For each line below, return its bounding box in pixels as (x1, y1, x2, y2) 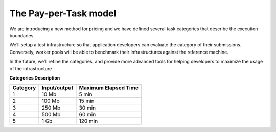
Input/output (41, 84, 74, 91)
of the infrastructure (9, 65, 52, 71)
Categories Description (9, 74, 60, 81)
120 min (79, 118, 98, 125)
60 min (79, 111, 96, 118)
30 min (79, 104, 96, 112)
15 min (79, 97, 95, 104)
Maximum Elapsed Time (79, 84, 139, 91)
